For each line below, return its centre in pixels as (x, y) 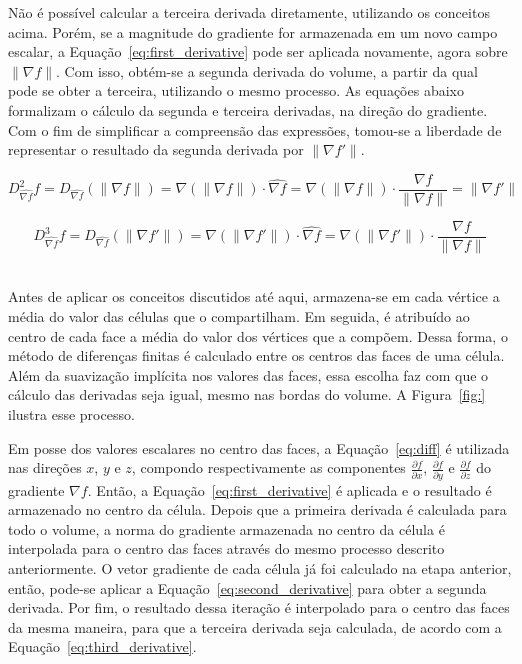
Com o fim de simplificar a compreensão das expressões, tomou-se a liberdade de (255, 129)
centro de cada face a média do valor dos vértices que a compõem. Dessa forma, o (258, 335)
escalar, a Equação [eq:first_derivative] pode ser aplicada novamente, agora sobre (258, 51)
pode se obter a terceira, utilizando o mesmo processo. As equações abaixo (236, 90)
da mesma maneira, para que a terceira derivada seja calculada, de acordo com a (255, 626)
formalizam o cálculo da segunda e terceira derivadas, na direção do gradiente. (248, 109)
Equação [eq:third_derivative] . (102, 646)
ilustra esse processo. (71, 414)
